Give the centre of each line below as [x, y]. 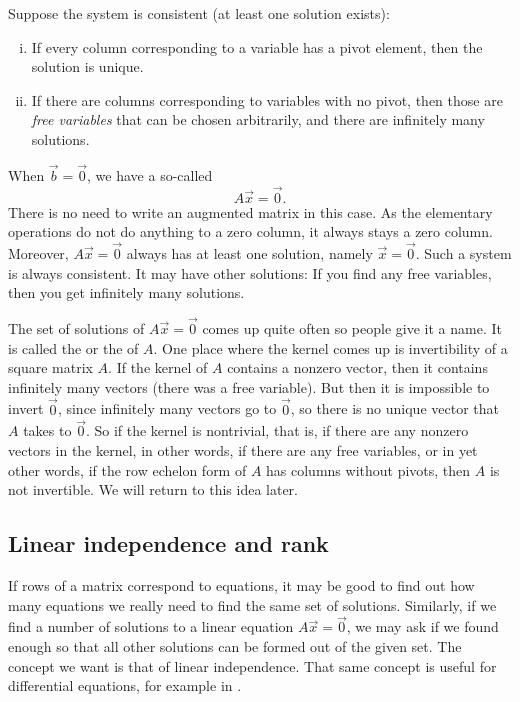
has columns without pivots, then [368, 469]
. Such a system [463, 253]
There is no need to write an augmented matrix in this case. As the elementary [250, 211]
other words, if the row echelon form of [127, 469]
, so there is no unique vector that [394, 408]
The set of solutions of [76, 328]
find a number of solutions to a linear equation [151, 626]
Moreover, [38, 253]
